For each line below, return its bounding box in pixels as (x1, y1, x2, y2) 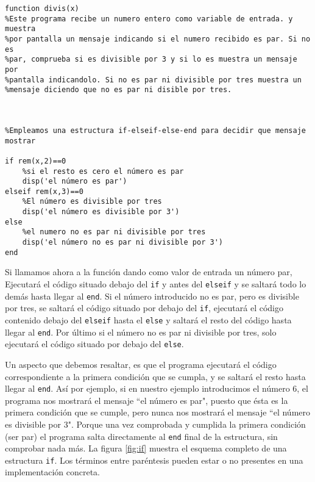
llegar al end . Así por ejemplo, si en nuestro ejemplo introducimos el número (5, 382, 290, 395)
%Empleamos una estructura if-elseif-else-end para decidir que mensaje (5, 126, 306, 135)
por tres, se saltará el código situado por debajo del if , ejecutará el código (5, 301, 283, 314)
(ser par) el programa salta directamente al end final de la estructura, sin (5, 430, 278, 442)
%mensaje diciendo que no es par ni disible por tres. (5, 85, 232, 95)
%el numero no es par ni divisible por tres (22, 228, 206, 237)
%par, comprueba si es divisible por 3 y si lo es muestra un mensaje (5, 55, 297, 64)
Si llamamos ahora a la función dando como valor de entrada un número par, (5, 265, 292, 278)
